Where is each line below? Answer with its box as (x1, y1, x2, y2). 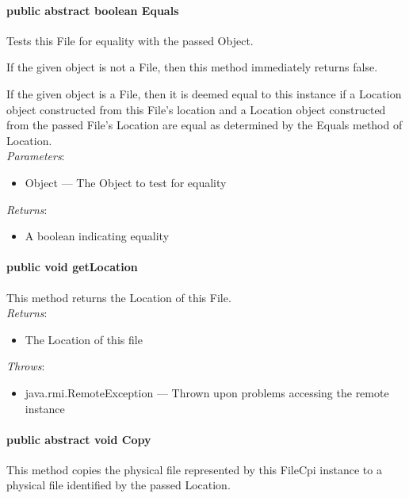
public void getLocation (6, 259, 138, 275)
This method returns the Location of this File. (6, 289, 231, 305)
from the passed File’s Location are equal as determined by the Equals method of (6, 117, 403, 133)
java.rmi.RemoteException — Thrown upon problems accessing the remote (25, 384, 389, 400)
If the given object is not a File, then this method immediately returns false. (6, 59, 378, 75)
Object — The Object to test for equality (25, 174, 227, 190)
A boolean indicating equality (25, 228, 170, 244)
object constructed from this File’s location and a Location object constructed (6, 101, 386, 117)
